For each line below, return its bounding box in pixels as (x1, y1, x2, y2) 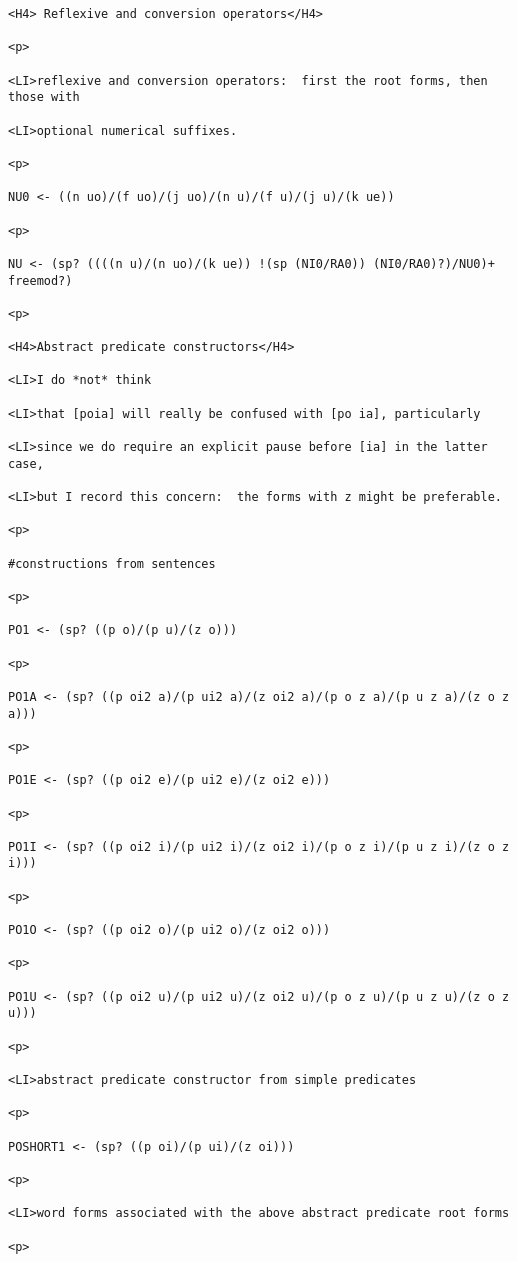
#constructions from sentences (8, 556, 216, 571)
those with (8, 90, 80, 105)
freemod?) (8, 273, 73, 288)
